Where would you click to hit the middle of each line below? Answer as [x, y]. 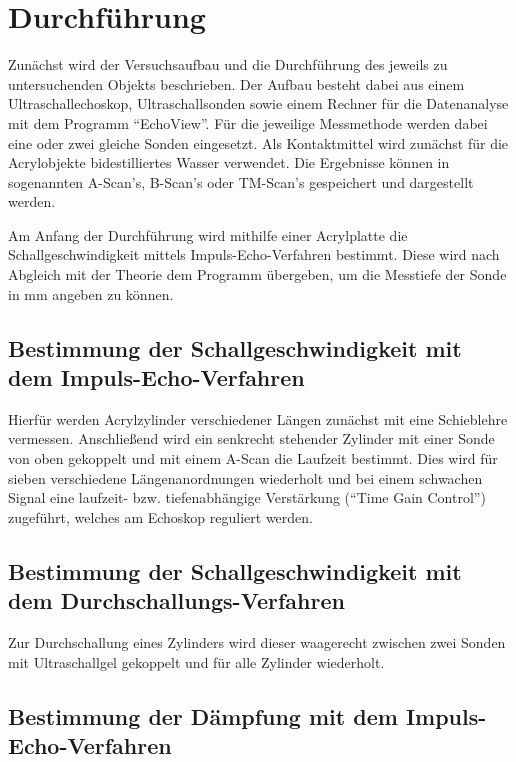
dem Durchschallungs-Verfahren [176, 600]
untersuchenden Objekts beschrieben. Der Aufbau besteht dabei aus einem [236, 83]
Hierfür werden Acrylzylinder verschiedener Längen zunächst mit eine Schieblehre [258, 418]
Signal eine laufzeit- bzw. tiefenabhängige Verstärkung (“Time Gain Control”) [247, 497]
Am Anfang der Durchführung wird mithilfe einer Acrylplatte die [208, 234]
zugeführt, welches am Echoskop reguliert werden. [160, 516]
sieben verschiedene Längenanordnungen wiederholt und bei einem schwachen [245, 477]
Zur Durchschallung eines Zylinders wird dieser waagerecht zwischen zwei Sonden [257, 642]
